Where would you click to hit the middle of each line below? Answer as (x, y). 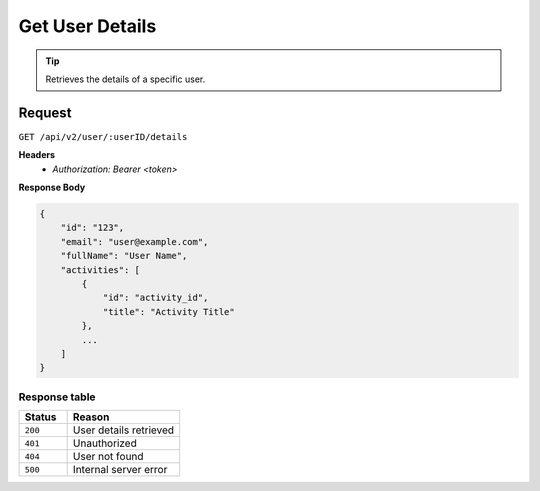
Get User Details (87, 26)
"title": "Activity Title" (168, 311)
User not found (108, 457)
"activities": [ (100, 269)
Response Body (52, 187)
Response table (57, 397)
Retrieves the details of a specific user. (125, 79)
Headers (36, 155)
